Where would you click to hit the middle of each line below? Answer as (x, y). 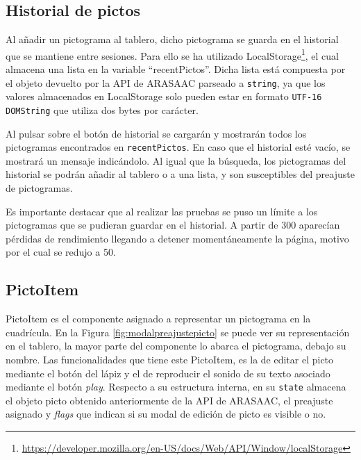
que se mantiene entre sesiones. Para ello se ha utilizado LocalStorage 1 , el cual (172, 54)
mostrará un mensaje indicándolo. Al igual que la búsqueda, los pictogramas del (176, 160)
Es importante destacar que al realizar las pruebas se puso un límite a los (162, 211)
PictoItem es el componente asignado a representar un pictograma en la (158, 319)
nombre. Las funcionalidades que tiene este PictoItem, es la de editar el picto (170, 359)
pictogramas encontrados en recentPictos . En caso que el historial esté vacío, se (178, 147)
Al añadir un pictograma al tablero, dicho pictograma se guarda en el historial (172, 39)
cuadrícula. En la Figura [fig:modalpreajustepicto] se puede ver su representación (178, 332)
